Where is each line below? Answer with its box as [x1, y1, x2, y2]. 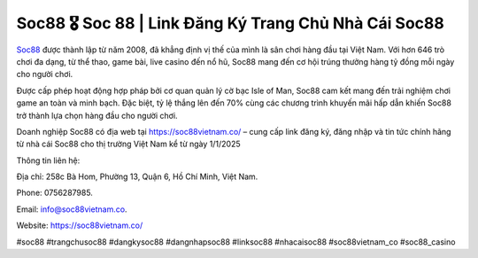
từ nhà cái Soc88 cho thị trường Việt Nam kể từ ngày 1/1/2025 [16, 138, 241, 150]
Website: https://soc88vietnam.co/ [16, 220, 143, 231]
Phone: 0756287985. [16, 187, 93, 199]
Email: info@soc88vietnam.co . [16, 204, 127, 215]
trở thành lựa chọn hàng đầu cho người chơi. [16, 110, 178, 121]
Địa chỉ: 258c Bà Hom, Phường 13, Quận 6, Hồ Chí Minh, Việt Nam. [16, 171, 258, 182]
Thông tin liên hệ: [16, 155, 81, 166]
